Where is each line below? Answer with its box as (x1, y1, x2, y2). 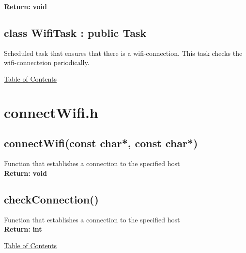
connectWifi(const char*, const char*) (4, 135, 198, 151)
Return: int (4, 224, 42, 234)
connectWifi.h (4, 102, 98, 122)
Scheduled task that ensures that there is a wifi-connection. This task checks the (4, 48, 243, 58)
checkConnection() (4, 191, 99, 206)
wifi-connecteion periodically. (4, 57, 90, 67)
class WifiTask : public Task (4, 25, 147, 40)
